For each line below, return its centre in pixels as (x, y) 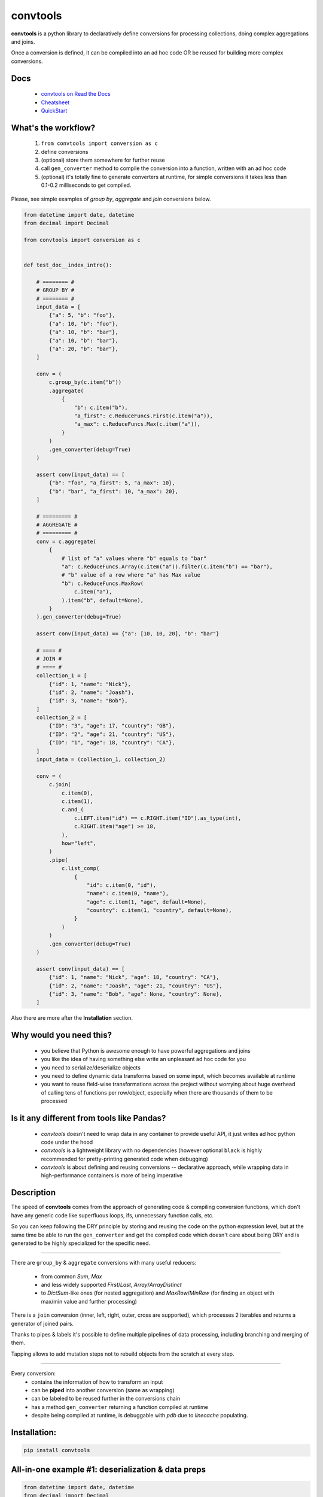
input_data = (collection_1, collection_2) (101, 760)
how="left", (79, 843)
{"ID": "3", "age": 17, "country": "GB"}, (112, 726)
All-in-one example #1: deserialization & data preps (109, 1469)
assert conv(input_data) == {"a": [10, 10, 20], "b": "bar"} (128, 634)
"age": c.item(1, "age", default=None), (147, 902)
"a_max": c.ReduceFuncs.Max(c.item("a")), (137, 424)
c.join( (60, 785)
